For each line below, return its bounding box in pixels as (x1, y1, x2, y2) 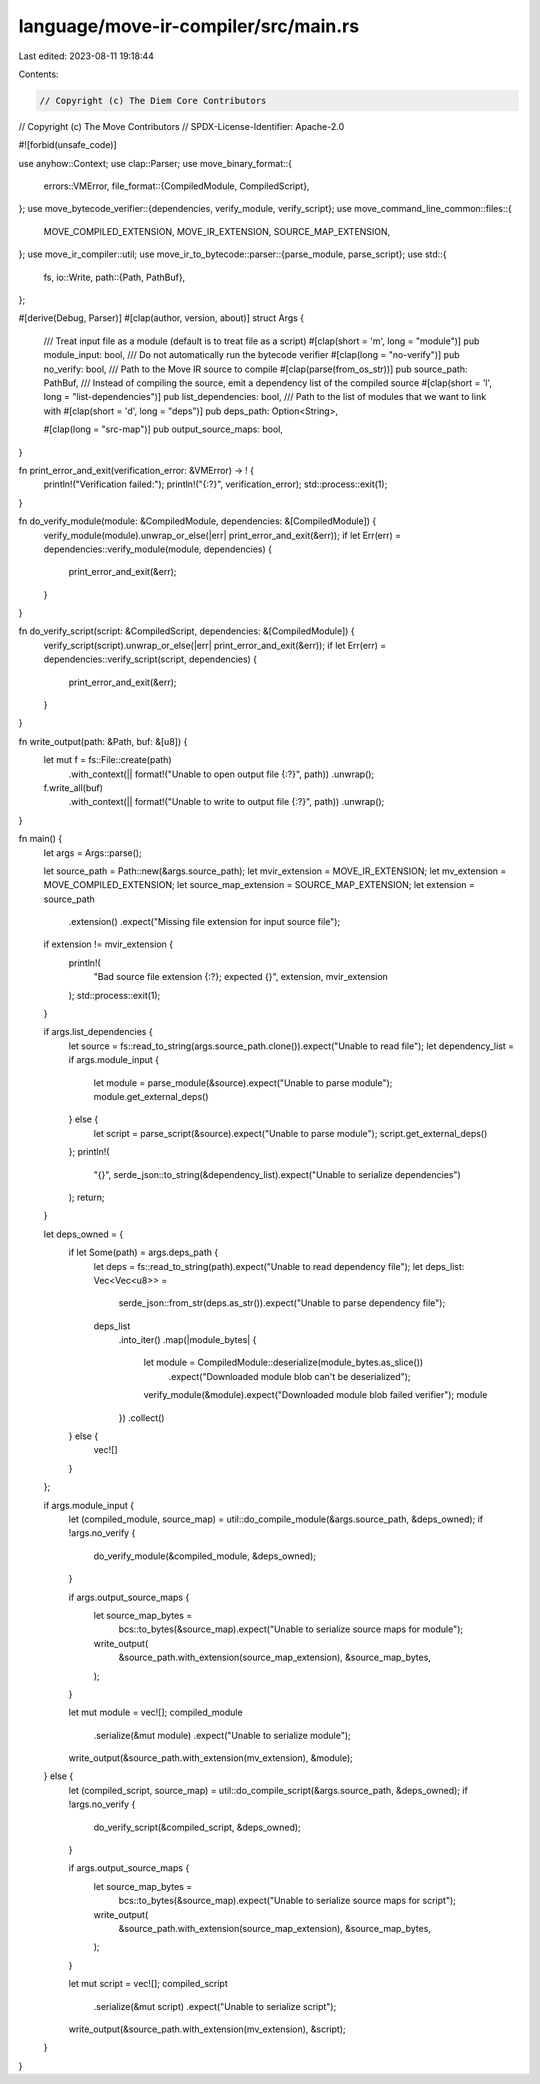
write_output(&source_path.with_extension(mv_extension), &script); (68, 2023, 346, 2035)
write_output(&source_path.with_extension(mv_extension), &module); (68, 1752, 354, 1764)
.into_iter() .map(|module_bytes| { (118, 1334, 257, 1346)
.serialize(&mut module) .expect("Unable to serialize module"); (93, 1729, 352, 1741)
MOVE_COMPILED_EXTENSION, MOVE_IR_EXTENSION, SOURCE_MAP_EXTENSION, (43, 225, 391, 237)
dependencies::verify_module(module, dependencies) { (43, 543, 273, 555)
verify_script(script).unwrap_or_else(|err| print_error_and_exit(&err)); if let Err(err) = (43, 639, 387, 651)
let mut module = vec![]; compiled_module (68, 1706, 244, 1719)
